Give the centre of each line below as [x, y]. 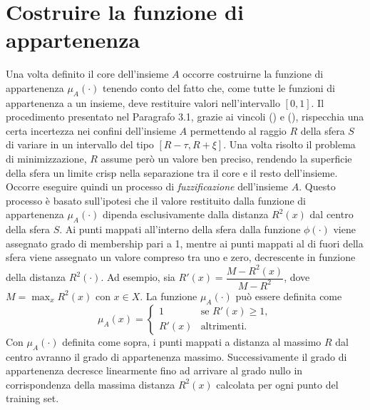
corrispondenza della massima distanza [91, 384]
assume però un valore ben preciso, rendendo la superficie [226, 159]
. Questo [317, 186]
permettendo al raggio [238, 130]
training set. [32, 398]
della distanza [36, 277]
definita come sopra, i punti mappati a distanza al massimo [192, 341]
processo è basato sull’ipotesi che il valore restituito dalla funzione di [156, 200]
